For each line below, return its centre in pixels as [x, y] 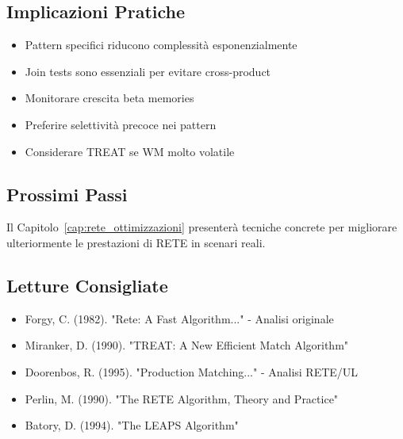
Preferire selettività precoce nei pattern [121, 124]
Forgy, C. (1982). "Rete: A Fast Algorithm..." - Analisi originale [179, 318]
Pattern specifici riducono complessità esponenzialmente [161, 45]
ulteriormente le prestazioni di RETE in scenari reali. [136, 242]
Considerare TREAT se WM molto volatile [130, 151]
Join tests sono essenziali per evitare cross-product [148, 71]
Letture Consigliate [87, 285]
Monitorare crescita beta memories [109, 98]
